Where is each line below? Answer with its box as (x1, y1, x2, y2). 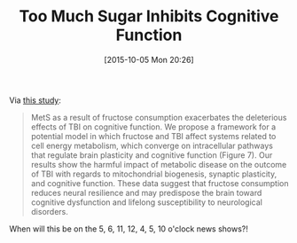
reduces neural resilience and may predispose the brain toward (30, 187, 262, 198)
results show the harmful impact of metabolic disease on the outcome (30, 159, 287, 169)
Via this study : (9, 95, 62, 106)
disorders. (30, 206, 69, 216)
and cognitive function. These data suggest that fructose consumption (30, 177, 289, 188)
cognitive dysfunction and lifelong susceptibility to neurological (30, 197, 263, 208)
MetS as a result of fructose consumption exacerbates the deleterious (30, 112, 287, 122)
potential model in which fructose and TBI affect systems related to (30, 130, 277, 141)
